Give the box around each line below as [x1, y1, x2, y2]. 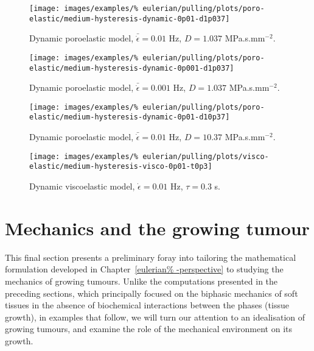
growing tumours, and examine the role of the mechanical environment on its [5, 322, 293, 335]
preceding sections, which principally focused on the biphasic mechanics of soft [5, 286, 298, 299]
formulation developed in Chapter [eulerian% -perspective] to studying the [5, 263, 284, 275]
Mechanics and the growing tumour [5, 215, 310, 240]
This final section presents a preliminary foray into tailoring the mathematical [5, 250, 296, 263]
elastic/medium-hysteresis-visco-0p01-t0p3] [29, 162, 212, 171]
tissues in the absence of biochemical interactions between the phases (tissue [5, 299, 289, 311]
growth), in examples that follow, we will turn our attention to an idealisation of [5, 310, 305, 323]
